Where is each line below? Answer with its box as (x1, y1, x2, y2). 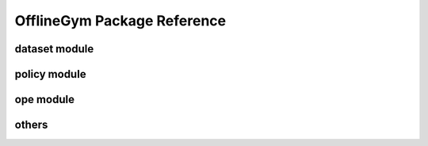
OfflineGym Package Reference (14, 12, 226, 29)
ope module (14, 93, 75, 106)
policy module (14, 67, 86, 81)
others (14, 118, 48, 132)
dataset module (14, 42, 94, 56)
